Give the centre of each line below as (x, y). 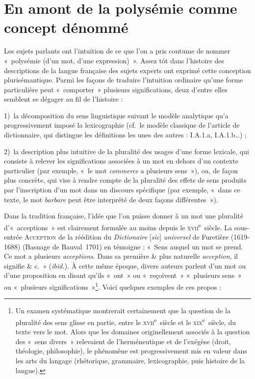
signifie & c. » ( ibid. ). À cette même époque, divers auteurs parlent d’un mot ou (125, 265)
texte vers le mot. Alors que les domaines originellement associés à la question (133, 332)
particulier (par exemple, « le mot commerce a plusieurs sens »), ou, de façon (121, 170)
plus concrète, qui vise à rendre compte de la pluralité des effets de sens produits (125, 180)
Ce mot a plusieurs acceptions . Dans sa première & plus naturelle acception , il (121, 256)
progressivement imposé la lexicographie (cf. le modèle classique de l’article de (122, 125)
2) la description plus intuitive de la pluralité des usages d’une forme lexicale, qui (127, 151)
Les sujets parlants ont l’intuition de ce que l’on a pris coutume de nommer (117, 51)
